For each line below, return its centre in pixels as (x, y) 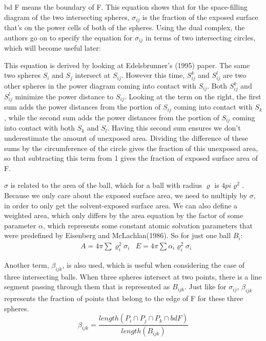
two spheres (22, 75)
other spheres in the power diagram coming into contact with (100, 86)
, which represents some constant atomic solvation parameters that (148, 225)
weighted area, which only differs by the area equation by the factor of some (124, 215)
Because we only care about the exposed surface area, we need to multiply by (126, 195)
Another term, (27, 264)
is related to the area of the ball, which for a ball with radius (106, 185)
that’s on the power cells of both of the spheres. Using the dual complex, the (125, 27)
